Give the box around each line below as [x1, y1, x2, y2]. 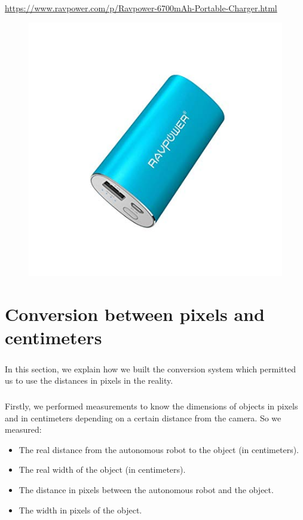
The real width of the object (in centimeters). [19, 463, 186, 476]
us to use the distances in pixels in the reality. [5, 374, 173, 387]
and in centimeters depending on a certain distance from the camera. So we [5, 411, 281, 424]
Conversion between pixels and [5, 301, 265, 326]
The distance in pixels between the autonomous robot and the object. [19, 484, 274, 496]
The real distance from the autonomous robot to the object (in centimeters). [19, 443, 299, 455]
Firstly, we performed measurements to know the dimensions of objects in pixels [5, 400, 298, 412]
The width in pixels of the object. [19, 503, 142, 516]
